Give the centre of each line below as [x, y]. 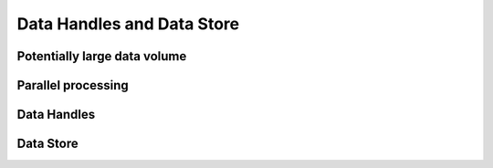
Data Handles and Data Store [128, 24]
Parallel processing [73, 85]
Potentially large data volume [102, 56]
